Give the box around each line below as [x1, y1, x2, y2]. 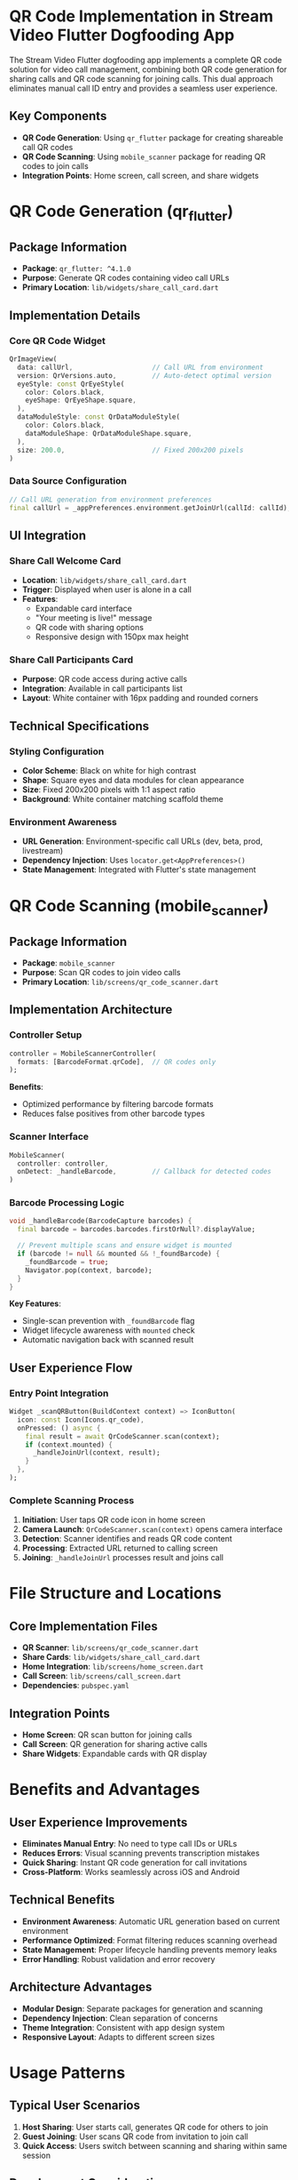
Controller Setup [9, 1029, 82, 1041]
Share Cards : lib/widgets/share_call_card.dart [21, 1652, 201, 1663]
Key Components [9, 108, 107, 124]
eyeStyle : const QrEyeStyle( [17, 380, 125, 389]
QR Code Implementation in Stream [9, 6, 274, 27]
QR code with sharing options [35, 622, 145, 633]
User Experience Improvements [9, 1815, 188, 1830]
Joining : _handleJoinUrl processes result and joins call [21, 1552, 224, 1563]
